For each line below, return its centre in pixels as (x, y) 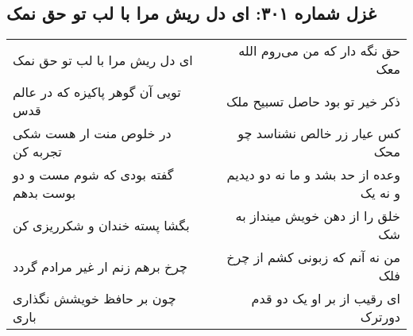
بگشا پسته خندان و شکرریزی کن (101, 225)
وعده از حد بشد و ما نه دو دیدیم (313, 175)
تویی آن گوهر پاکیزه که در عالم (97, 92)
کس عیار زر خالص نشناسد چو (319, 133)
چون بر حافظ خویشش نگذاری (95, 299)
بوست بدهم (44, 193)
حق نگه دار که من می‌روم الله (319, 51)
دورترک (380, 317)
